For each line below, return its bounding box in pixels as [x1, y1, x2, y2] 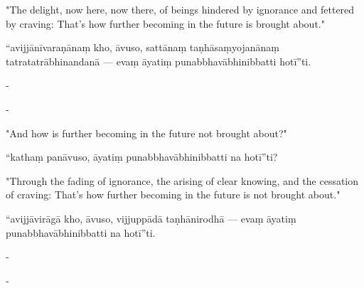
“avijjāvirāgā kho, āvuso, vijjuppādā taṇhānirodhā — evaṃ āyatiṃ [6, 210, 296, 225]
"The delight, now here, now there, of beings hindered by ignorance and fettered [6, 2, 355, 16]
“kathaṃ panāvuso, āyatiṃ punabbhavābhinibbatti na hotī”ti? [6, 149, 278, 164]
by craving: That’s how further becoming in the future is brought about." [6, 16, 325, 31]
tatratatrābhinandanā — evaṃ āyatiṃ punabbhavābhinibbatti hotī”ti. [6, 53, 311, 68]
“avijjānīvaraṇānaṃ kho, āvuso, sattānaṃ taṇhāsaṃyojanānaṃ [6, 40, 279, 55]
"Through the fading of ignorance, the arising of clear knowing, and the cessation [6, 173, 359, 188]
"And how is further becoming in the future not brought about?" [6, 125, 287, 140]
